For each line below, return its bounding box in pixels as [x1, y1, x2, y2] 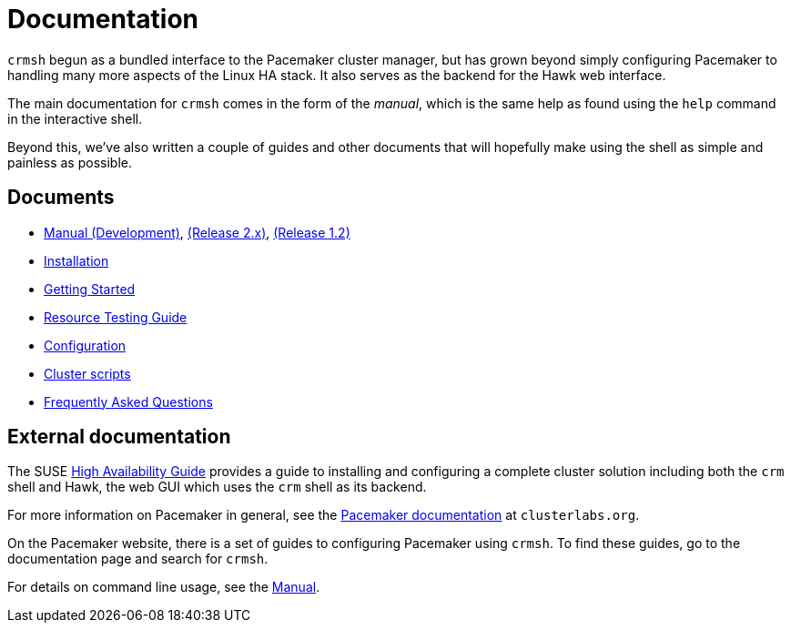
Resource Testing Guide [44, 309, 188, 325]
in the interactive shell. [7, 110, 143, 127]
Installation [44, 252, 109, 269]
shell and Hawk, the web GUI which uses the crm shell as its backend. [7, 479, 427, 495]
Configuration [44, 337, 127, 353]
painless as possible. [7, 154, 132, 170]
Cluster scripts [44, 365, 131, 381]
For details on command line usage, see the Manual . [7, 579, 320, 595]
